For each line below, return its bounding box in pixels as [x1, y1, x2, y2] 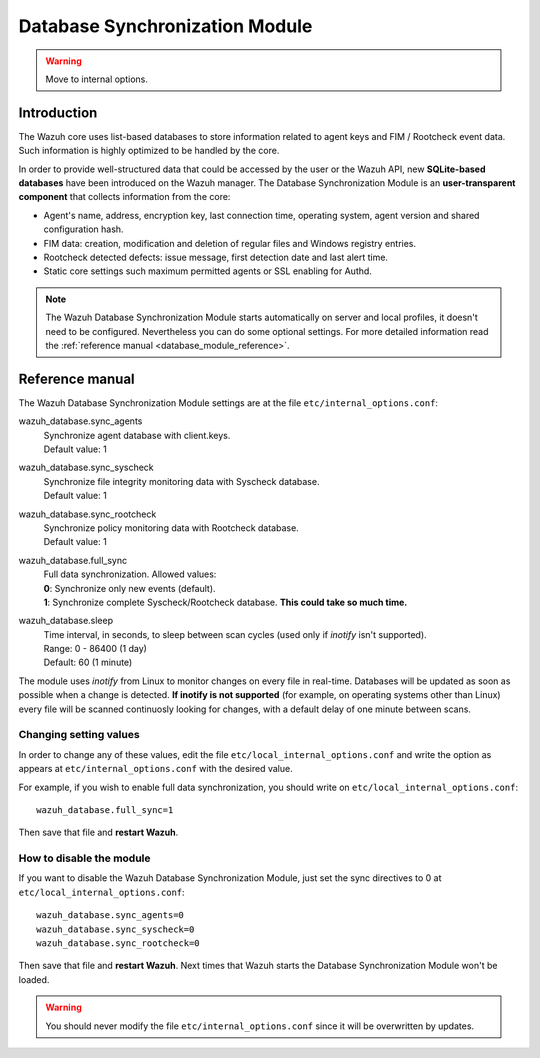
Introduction [18, 104, 98, 121]
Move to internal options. [45, 73, 149, 85]
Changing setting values [18, 728, 140, 742]
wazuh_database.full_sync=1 [36, 804, 174, 815]
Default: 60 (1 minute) [43, 656, 133, 669]
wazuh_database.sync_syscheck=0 [36, 923, 195, 935]
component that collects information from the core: [18, 191, 231, 203]
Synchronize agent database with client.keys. [43, 429, 231, 441]
